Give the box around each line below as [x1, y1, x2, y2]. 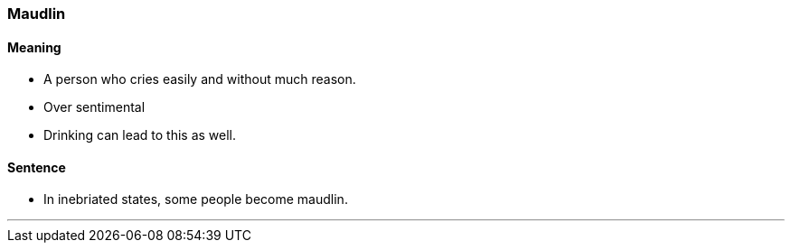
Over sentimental [43, 99, 146, 116]
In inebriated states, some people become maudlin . [43, 191, 348, 208]
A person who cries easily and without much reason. [43, 71, 356, 88]
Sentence [7, 159, 66, 175]
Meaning [7, 39, 61, 55]
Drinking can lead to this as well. [43, 127, 237, 144]
